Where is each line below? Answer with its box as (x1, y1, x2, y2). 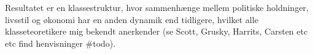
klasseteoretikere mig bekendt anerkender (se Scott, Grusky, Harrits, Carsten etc (5, 25, 308, 38)
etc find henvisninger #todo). (5, 36, 116, 49)
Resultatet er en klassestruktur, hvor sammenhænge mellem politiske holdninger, (5, 1, 309, 13)
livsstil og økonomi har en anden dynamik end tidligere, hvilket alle (5, 13, 258, 25)
